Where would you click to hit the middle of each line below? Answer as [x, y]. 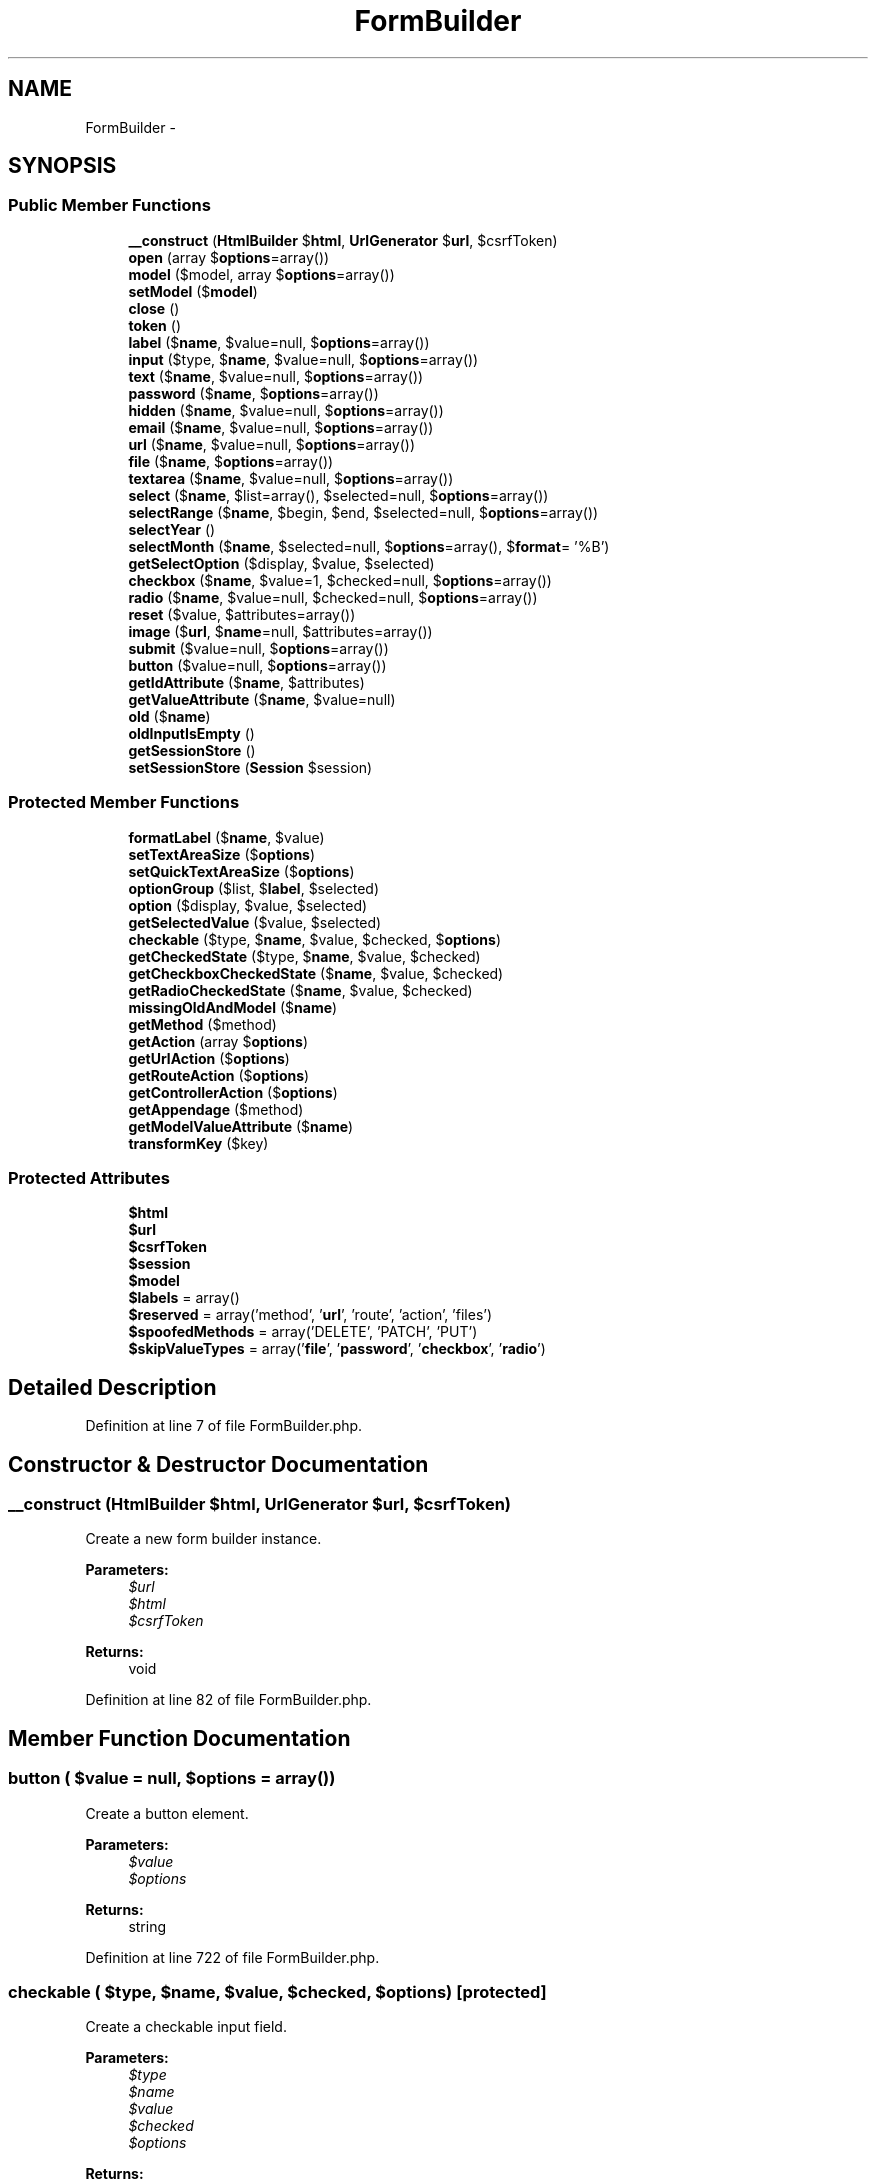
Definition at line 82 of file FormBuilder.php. [228, 1700]
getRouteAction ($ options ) [219, 1075]
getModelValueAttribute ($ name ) [241, 1126]
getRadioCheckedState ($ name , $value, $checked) [300, 990]
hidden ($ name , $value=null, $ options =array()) [286, 410]
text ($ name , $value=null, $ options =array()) [276, 376]
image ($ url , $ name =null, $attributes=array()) [280, 631]
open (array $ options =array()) [229, 257]
